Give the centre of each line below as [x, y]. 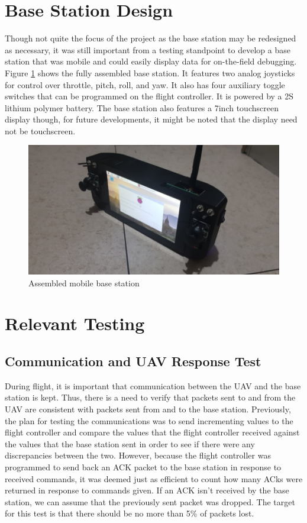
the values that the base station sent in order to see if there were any [130, 443]
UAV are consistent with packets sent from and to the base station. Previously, [148, 409]
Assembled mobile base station [84, 283]
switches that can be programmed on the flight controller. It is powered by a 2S [149, 96]
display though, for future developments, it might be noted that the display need [151, 119]
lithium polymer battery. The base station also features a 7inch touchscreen [142, 107]
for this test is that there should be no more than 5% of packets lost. [130, 513]
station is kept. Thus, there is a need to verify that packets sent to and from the [150, 397]
